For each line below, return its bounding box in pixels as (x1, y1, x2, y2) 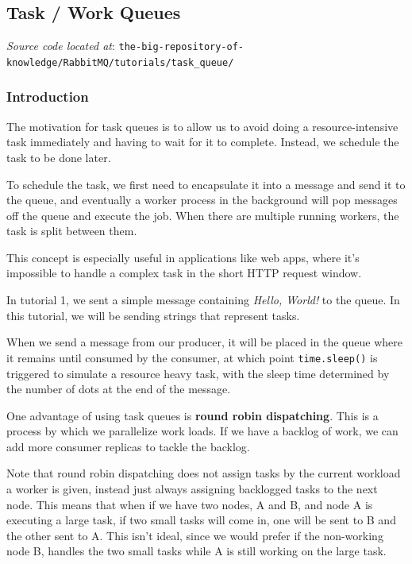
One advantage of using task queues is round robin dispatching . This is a (6, 407, 379, 423)
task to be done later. (6, 149, 111, 165)
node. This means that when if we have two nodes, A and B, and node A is (6, 496, 373, 512)
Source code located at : (6, 37, 115, 54)
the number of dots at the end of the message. (6, 381, 231, 397)
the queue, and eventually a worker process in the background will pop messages (6, 191, 398, 208)
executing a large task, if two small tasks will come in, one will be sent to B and (6, 512, 396, 528)
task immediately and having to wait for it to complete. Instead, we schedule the (6, 133, 399, 150)
